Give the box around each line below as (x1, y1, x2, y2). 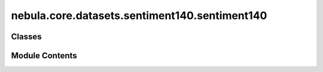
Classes (11, 32, 42, 42)
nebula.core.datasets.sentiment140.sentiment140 (11, 9, 267, 22)
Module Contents (11, 51, 77, 61)
